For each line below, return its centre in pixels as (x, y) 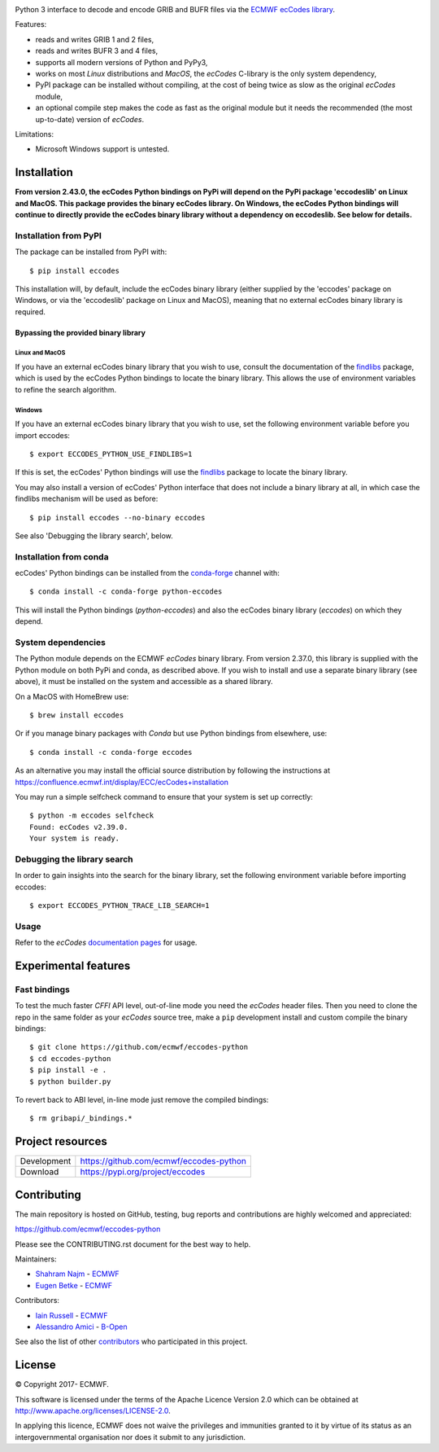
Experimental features (73, 965)
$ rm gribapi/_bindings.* (81, 1119)
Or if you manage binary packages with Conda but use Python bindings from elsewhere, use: (171, 734)
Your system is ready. (75, 838)
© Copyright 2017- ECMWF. (62, 1384)
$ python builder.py (70, 1081)
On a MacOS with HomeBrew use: (72, 696)
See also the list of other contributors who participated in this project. (131, 1342)
